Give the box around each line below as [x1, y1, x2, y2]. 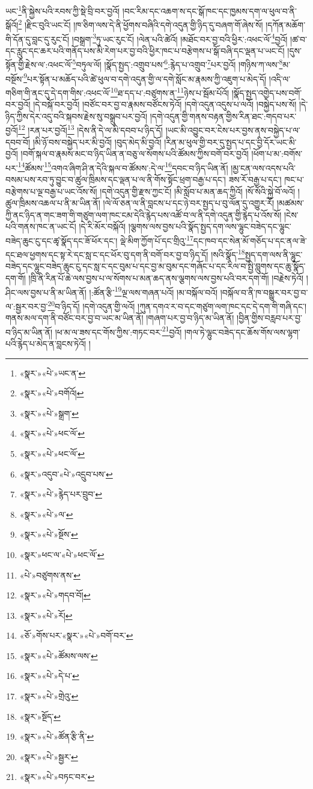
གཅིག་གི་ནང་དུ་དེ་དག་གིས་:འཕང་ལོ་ [5, 86, 111, 99]
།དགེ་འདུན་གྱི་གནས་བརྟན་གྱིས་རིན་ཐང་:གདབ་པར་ [150, 109, 297, 122]
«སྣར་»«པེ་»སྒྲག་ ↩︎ [19, 407, 79, 419]
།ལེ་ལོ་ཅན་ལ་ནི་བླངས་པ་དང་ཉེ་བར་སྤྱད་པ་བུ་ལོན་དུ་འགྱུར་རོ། [103, 197, 275, 209]
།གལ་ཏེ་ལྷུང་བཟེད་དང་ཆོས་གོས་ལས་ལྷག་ [184, 325, 300, 338]
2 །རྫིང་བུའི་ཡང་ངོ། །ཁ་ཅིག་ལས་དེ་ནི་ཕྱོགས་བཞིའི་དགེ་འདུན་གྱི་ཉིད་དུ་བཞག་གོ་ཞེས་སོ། [18, 17, 263, 31]
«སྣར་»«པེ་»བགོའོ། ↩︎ [19, 387, 84, 399]
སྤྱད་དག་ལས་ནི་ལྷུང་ [245, 248, 303, 260]
